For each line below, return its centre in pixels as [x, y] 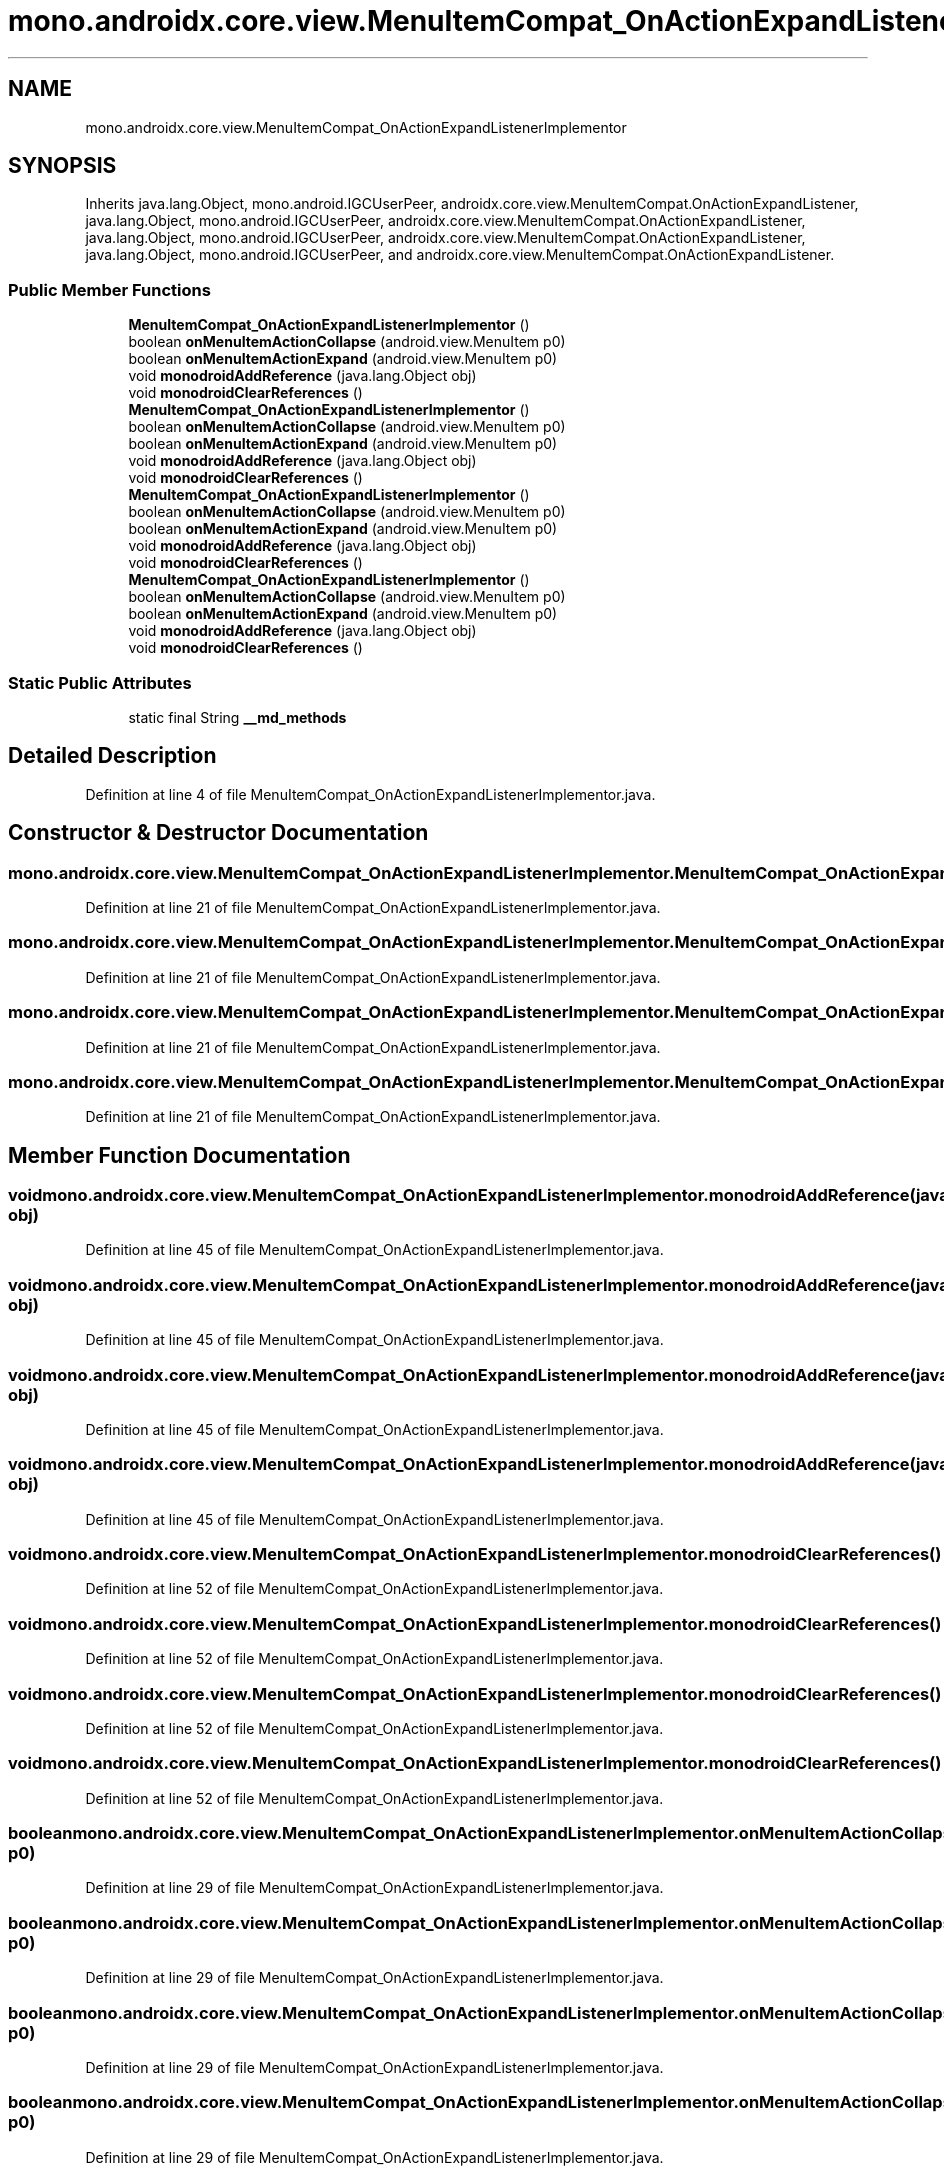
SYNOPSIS [62, 166]
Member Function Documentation [179, 1155]
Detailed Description [112, 756]
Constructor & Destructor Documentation [218, 833]
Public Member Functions [109, 289]
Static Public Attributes [100, 682]
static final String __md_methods [237, 717]
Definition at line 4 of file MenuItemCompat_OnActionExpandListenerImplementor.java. [370, 794]
